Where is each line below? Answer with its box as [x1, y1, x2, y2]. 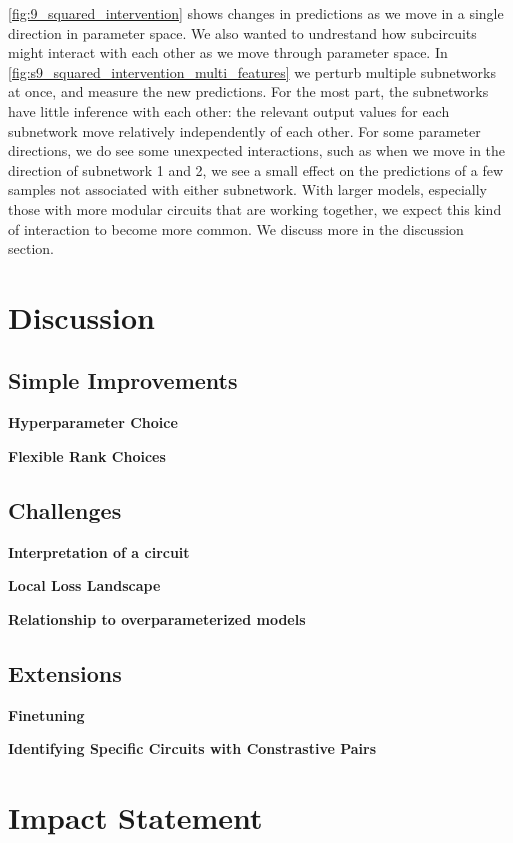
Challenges [8, 494, 122, 525]
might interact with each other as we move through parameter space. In [8, 42, 448, 63]
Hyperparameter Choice [8, 412, 178, 433]
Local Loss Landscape [8, 575, 161, 596]
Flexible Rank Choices [8, 445, 166, 466]
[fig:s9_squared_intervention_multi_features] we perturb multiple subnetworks [8, 61, 496, 82]
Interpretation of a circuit [8, 541, 190, 562]
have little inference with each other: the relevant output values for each [8, 100, 450, 121]
